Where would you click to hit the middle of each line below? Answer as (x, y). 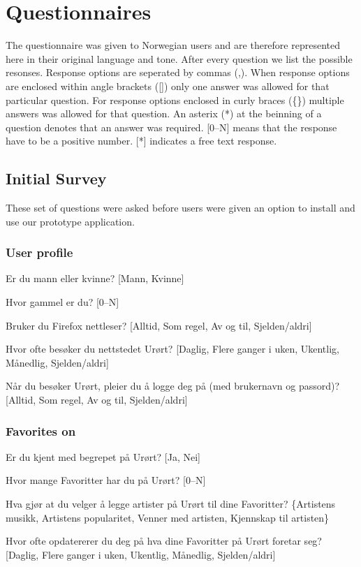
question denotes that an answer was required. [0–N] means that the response (171, 127)
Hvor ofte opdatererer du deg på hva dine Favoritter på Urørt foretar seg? (164, 541)
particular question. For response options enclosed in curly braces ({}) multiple (175, 100)
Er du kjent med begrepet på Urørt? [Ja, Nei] (103, 456)
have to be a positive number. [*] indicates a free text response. (141, 141)
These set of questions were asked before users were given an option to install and (180, 208)
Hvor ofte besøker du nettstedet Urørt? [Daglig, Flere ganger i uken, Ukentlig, (172, 349)
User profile (39, 252)
